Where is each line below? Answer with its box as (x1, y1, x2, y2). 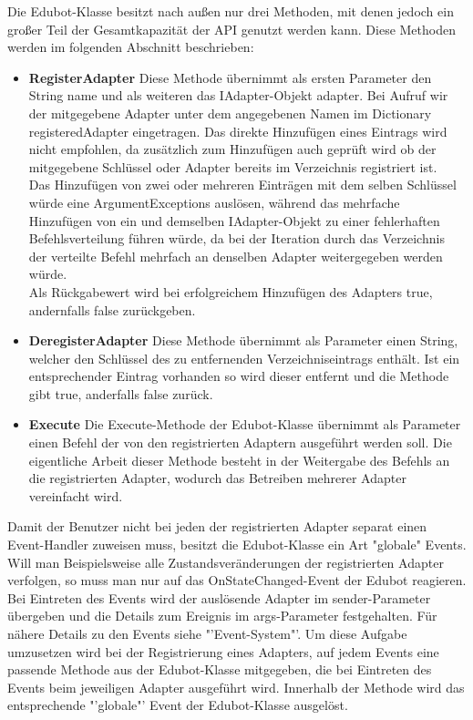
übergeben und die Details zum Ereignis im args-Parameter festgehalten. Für (7, 606, 437, 625)
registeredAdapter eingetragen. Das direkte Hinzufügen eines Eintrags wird (28, 121, 447, 140)
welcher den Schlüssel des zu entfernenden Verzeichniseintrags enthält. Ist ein (28, 348, 460, 367)
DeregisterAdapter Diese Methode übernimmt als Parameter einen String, (28, 331, 458, 350)
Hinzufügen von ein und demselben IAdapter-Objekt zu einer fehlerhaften (28, 211, 440, 230)
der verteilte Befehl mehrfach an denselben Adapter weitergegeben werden (28, 246, 443, 265)
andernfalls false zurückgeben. (28, 300, 196, 319)
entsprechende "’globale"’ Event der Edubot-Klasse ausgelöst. (7, 695, 348, 715)
